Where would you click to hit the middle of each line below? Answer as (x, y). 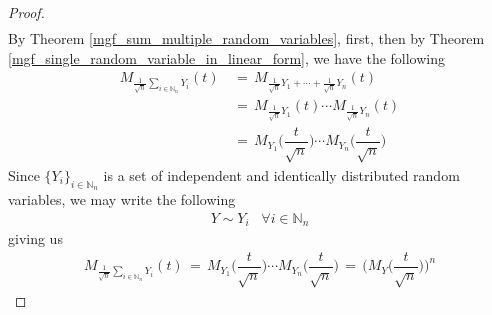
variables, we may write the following (122, 199)
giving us (35, 238)
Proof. (26, 12)
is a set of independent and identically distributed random (281, 174)
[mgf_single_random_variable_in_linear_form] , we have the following (227, 57)
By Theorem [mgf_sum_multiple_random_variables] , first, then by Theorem (246, 38)
